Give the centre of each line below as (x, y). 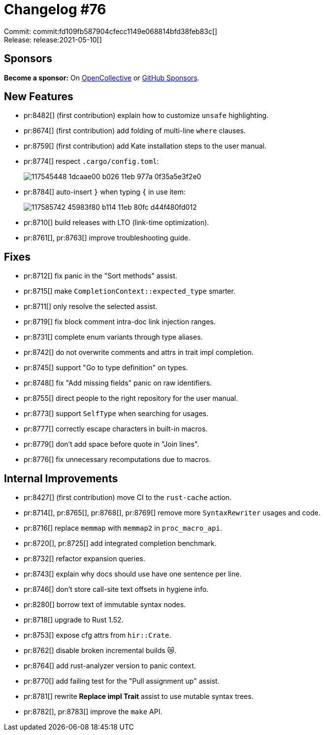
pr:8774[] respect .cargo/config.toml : (91, 161)
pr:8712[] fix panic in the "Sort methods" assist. (100, 276)
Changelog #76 (55, 9)
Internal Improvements (61, 478)
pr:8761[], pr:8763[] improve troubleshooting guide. (107, 238)
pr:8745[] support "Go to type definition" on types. (106, 368)
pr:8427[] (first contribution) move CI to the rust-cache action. (128, 498)
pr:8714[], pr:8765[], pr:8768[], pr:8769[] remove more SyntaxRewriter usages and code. (172, 513)
